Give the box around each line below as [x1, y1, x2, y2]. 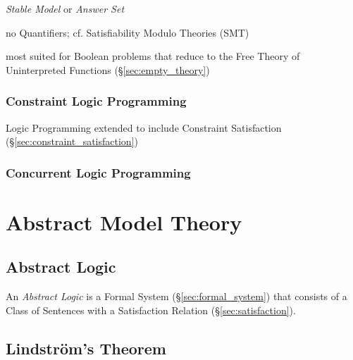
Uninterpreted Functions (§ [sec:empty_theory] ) [6, 62, 210, 77]
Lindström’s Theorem [6, 337, 166, 359]
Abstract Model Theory [6, 207, 242, 236]
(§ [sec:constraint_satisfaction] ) [6, 134, 138, 149]
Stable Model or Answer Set [6, 1, 125, 15]
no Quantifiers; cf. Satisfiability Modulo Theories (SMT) [6, 25, 249, 39]
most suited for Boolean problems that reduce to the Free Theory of [6, 49, 300, 63]
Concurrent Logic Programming [6, 163, 191, 181]
